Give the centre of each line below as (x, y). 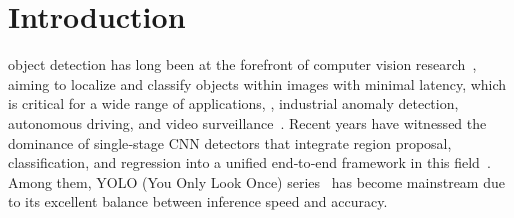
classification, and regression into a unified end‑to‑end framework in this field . (249, 162)
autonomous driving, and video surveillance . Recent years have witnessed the (247, 122)
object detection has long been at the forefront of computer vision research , (242, 64)
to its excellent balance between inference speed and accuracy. (198, 201)
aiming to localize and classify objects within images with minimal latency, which (257, 83)
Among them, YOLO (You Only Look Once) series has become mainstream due (256, 181)
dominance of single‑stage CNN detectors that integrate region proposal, (230, 142)
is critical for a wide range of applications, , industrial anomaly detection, (233, 103)
